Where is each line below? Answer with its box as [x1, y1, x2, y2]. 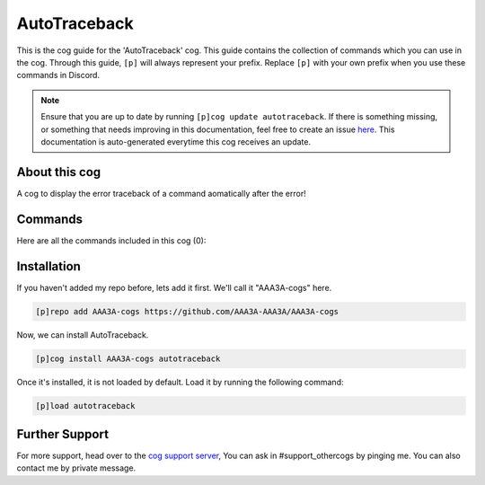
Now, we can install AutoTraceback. [16, 329, 149, 340]
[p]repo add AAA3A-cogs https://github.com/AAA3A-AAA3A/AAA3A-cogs [35, 306, 339, 316]
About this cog [16, 164, 101, 180]
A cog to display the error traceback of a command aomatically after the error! [16, 188, 306, 198]
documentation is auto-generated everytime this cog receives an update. [40, 136, 312, 147]
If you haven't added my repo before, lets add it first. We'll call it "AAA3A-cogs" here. [16, 282, 332, 293]
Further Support [16, 427, 110, 442]
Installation [16, 259, 81, 274]
